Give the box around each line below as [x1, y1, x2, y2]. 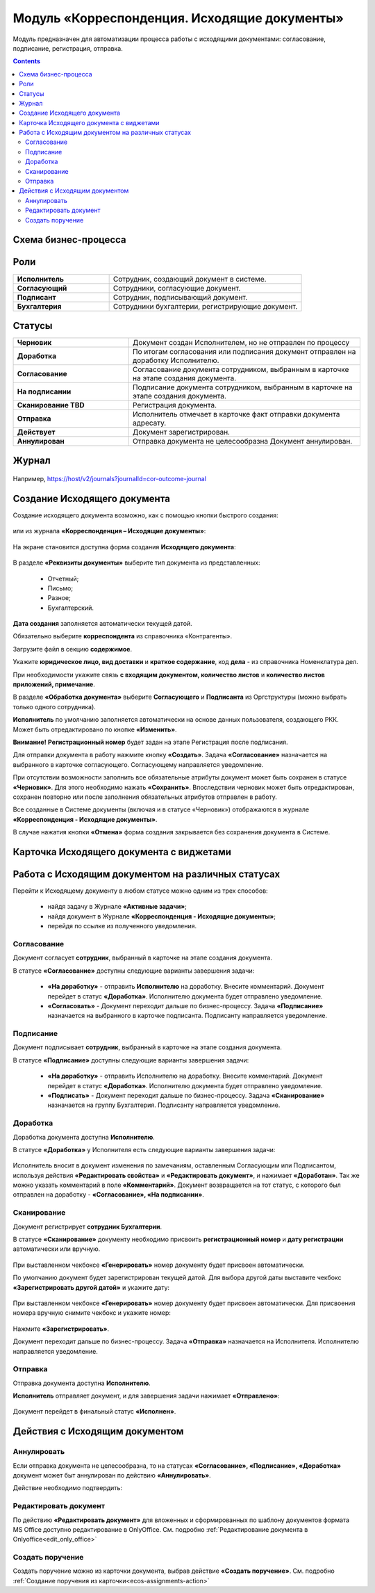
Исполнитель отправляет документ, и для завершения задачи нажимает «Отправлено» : [12, 1391, 280, 1400]
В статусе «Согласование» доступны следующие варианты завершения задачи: [12, 967, 255, 975]
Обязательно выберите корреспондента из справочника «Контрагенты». [12, 632, 233, 640]
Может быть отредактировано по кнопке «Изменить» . [12, 725, 177, 734]
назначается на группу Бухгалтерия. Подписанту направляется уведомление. [47, 1101, 281, 1109]
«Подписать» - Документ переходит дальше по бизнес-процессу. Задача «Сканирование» [47, 1091, 325, 1099]
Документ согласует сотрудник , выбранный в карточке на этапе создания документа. [12, 953, 272, 962]
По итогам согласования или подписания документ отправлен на [132, 347, 356, 357]
